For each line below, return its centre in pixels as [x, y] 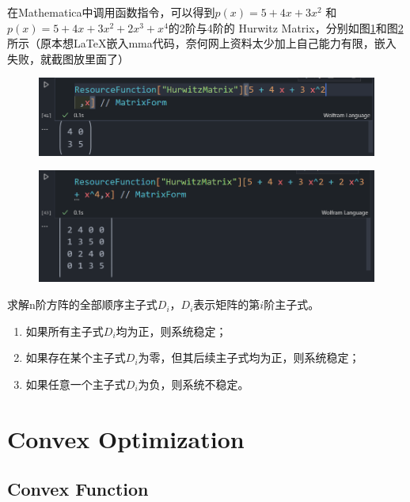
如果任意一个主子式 [76, 384]
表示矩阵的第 [227, 304]
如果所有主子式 [65, 331]
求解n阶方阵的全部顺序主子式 [82, 304]
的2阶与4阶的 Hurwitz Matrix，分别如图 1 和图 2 [286, 27]
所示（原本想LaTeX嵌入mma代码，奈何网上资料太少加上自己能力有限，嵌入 [202, 43]
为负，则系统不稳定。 [194, 384]
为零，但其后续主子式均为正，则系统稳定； [249, 357]
